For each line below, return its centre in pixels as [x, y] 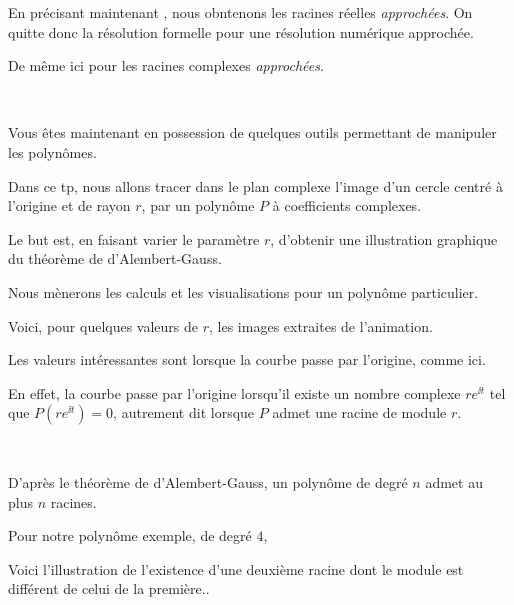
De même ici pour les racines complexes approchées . [166, 65]
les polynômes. [52, 151]
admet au [454, 481]
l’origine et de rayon [69, 205]
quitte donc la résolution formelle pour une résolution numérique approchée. [241, 31]
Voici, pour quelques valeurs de [103, 325]
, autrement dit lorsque [184, 412]
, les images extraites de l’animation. [321, 325]
